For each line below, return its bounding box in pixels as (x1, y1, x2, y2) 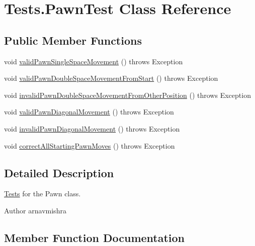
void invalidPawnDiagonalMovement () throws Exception (4, 123, 180, 134)
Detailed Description (4, 165, 114, 180)
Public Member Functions (4, 32, 142, 48)
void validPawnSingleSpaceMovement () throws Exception (4, 56, 183, 66)
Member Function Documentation (4, 229, 185, 245)
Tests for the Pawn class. (4, 188, 81, 199)
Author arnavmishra (4, 205, 66, 215)
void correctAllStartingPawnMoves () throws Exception (4, 140, 175, 151)
